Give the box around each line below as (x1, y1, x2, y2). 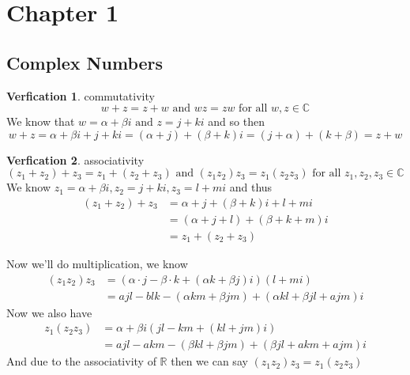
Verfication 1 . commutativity (6, 87, 155, 104)
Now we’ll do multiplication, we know (6, 256, 188, 272)
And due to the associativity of (6, 353, 156, 369)
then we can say (171, 353, 248, 369)
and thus (229, 179, 273, 195)
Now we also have (6, 304, 92, 320)
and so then (208, 113, 265, 130)
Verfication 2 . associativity (6, 151, 145, 168)
